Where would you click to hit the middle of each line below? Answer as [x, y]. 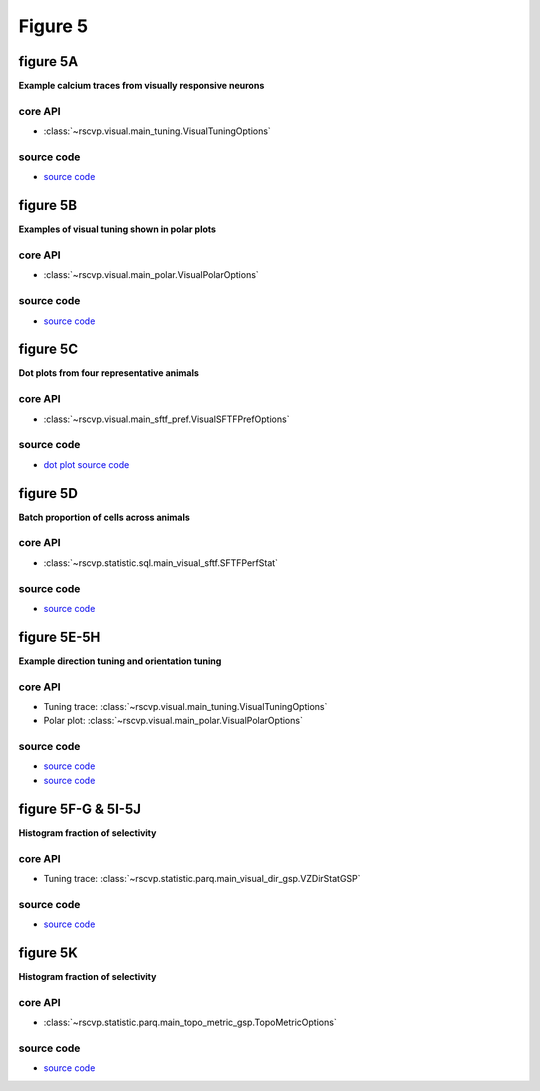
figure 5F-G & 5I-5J [80, 808]
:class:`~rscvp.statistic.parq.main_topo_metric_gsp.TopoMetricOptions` [190, 1022]
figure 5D [48, 493]
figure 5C [48, 349]
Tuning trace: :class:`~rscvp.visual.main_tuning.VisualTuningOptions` [185, 706]
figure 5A [48, 61]
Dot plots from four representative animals [109, 373]
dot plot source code [86, 464]
